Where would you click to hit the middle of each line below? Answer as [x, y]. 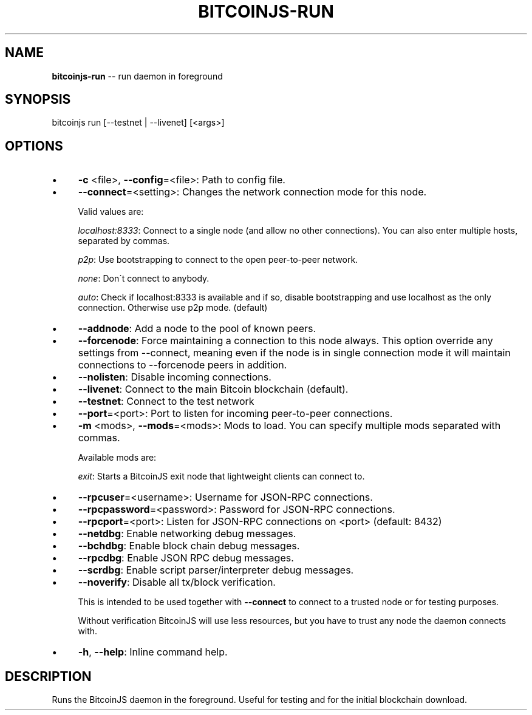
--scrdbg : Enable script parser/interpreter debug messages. [216, 570]
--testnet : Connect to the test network [166, 402]
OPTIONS [34, 146]
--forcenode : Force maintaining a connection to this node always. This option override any [285, 341]
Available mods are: [117, 458]
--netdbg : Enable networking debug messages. [187, 534]
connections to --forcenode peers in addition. [182, 365]
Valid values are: [111, 212]
